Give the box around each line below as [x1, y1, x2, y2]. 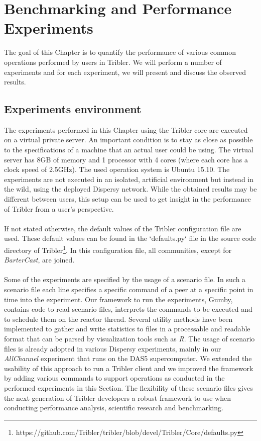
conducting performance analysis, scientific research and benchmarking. [4, 402, 223, 413]
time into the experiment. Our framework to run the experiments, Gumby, [4, 294, 233, 304]
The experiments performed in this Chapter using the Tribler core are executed [4, 124, 248, 135]
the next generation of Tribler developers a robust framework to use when [4, 392, 231, 403]
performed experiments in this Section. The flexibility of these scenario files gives [4, 382, 253, 393]
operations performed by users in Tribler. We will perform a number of [4, 56, 222, 67]
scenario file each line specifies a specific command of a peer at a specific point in [4, 284, 253, 295]
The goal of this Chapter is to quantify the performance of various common [4, 47, 236, 57]
